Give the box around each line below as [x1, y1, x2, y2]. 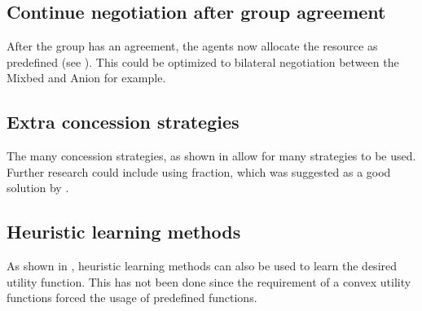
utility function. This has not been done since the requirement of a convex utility [7, 273, 411, 290]
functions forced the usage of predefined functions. [7, 289, 257, 306]
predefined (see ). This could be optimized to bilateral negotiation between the [7, 53, 399, 70]
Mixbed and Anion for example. [7, 69, 166, 86]
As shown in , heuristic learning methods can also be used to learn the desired [7, 257, 398, 274]
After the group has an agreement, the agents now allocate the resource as [7, 37, 378, 55]
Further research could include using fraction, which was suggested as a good [7, 163, 391, 180]
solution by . [7, 179, 69, 196]
